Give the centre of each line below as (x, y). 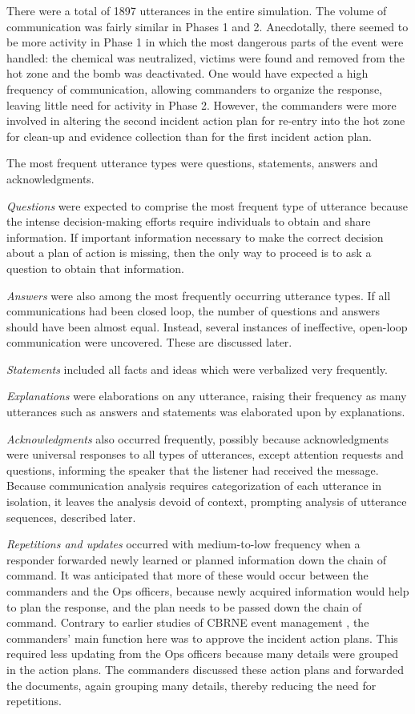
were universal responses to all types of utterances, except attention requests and (205, 454)
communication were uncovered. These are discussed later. (149, 342)
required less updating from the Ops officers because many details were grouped (203, 654)
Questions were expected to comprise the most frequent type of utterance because (207, 205)
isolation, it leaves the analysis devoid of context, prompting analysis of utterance (207, 501)
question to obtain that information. (95, 268)
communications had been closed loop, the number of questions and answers (193, 311)
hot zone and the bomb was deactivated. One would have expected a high (187, 73)
